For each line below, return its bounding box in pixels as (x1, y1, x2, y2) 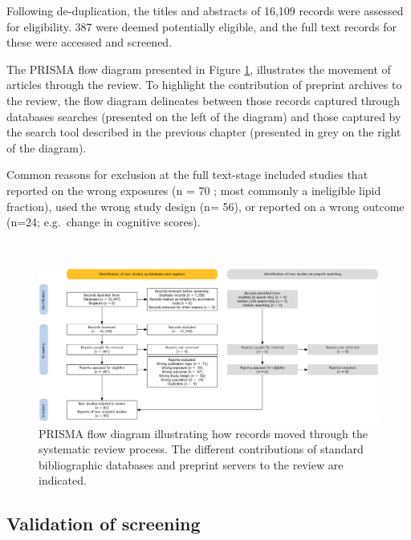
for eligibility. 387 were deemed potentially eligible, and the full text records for (6, 18, 397, 35)
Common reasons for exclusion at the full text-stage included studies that (6, 166, 368, 183)
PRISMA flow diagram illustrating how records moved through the (39, 424, 368, 441)
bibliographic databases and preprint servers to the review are (39, 456, 344, 473)
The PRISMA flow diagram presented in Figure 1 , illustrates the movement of (6, 60, 391, 77)
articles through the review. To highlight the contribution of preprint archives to (6, 76, 402, 93)
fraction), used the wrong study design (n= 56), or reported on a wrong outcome (6, 197, 405, 214)
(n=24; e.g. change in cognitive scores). (6, 213, 201, 230)
